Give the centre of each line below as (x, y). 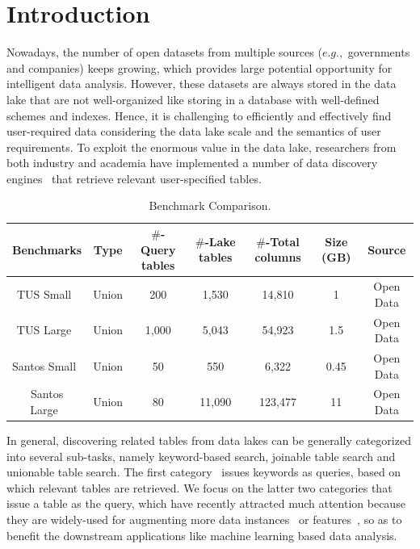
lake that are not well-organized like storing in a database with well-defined (193, 99)
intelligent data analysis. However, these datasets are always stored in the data (202, 84)
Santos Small (44, 365)
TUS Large (44, 330)
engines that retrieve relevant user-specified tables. (134, 178)
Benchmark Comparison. (210, 205)
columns (278, 257)
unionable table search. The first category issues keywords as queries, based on (204, 472)
